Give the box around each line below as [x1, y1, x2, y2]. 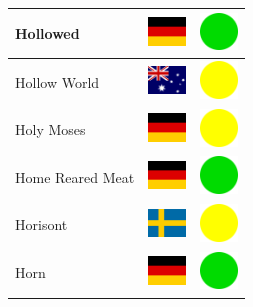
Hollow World [15, 71, 100, 92]
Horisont [15, 214, 68, 235]
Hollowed [15, 22, 80, 43]
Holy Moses [15, 119, 86, 140]
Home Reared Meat [15, 166, 135, 187]
